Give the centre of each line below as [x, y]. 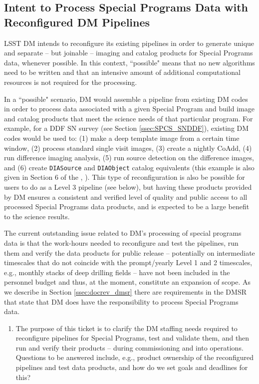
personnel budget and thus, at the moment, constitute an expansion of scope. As [128, 282]
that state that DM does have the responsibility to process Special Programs [121, 301]
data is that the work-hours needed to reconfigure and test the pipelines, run [121, 242]
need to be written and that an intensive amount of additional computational [122, 72]
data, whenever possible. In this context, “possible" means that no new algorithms [129, 62]
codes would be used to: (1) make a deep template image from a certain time [122, 138]
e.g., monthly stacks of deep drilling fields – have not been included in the [117, 272]
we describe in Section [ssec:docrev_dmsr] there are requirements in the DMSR [125, 291]
